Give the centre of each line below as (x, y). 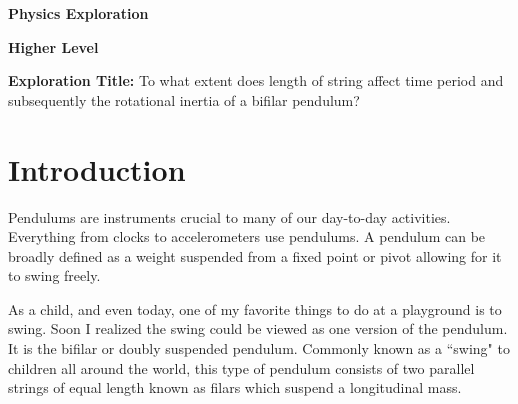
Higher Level (53, 46)
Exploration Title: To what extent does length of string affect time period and (256, 80)
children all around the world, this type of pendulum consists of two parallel (241, 367)
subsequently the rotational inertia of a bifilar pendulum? (184, 99)
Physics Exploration (78, 13)
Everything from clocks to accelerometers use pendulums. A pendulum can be (247, 236)
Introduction (97, 168)
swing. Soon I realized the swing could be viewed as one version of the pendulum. (258, 328)
